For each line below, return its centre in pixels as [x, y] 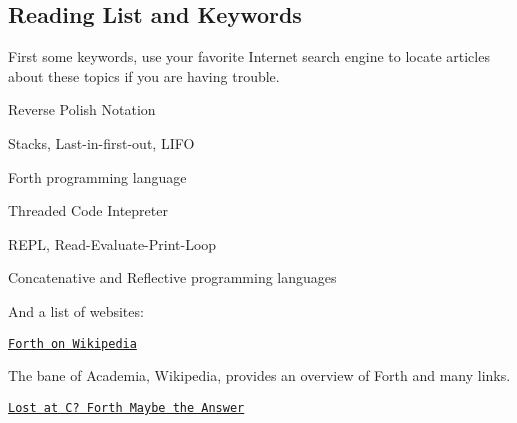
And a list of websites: [76, 310]
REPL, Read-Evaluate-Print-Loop [112, 243]
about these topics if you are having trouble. [144, 75]
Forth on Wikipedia [72, 343]
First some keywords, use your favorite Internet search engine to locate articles [249, 56]
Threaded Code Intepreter [88, 210]
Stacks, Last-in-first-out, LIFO [101, 142]
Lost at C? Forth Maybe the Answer [126, 407]
